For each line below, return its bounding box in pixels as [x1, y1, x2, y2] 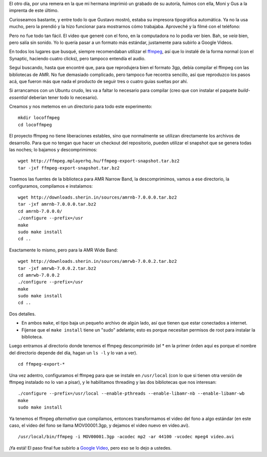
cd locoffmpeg [18, 122, 52, 127]
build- [238, 87, 251, 93]
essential [9, 94, 28, 100]
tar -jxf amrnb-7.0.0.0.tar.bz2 [18, 202, 96, 207]
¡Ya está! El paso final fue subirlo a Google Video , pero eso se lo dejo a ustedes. [9, 445, 172, 451]
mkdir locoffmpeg [18, 115, 60, 121]
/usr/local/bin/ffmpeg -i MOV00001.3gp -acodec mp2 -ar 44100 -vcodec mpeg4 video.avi [18, 434, 234, 440]
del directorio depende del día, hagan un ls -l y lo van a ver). [9, 350, 138, 356]
